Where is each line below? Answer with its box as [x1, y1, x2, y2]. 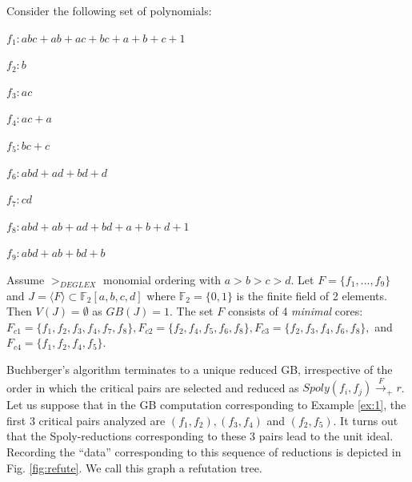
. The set [170, 303, 214, 319]
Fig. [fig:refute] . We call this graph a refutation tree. [6, 459, 262, 476]
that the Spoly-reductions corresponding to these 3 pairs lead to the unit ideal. [6, 428, 394, 444]
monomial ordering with [103, 271, 222, 287]
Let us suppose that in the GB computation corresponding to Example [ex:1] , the [6, 396, 406, 413]
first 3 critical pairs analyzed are [6, 412, 166, 428]
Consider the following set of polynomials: [6, 2, 212, 18]
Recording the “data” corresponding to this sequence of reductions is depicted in [6, 444, 402, 460]
